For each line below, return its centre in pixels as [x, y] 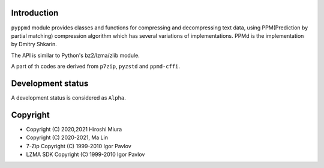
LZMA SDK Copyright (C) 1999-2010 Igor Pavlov [85, 154]
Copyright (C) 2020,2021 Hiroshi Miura [74, 129]
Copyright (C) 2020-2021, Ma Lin [67, 137]
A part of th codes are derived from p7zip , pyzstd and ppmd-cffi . [95, 67]
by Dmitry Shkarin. [34, 44]
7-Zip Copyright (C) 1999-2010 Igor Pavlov [79, 146]
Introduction [35, 13]
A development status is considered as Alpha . [68, 97]
